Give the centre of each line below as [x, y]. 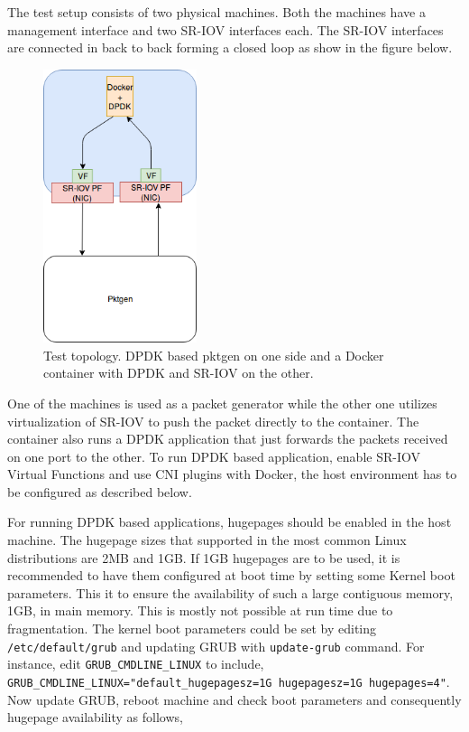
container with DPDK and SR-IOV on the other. [179, 373]
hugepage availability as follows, [95, 717]
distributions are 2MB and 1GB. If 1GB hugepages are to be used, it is [204, 557]
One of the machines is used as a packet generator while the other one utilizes [222, 403]
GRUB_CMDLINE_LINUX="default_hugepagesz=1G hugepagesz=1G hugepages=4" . [229, 681]
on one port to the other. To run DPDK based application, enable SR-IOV [214, 456]
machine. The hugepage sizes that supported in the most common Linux [207, 540]
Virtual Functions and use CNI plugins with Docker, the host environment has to [232, 474]
